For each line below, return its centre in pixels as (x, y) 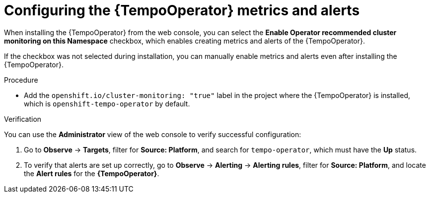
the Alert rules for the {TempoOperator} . (92, 173)
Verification (23, 119)
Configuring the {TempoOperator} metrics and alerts (182, 10)
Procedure (21, 80)
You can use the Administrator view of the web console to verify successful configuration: (153, 134)
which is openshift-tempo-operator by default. (107, 103)
